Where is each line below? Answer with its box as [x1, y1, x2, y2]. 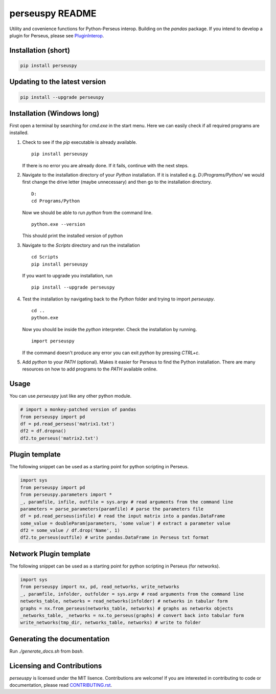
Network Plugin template [9, 549, 90, 558]
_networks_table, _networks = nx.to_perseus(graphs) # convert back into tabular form [20, 612, 244, 618]
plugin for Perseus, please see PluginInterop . [9, 32, 104, 38]
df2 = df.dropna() [20, 428, 66, 434]
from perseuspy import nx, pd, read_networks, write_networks [20, 584, 179, 590]
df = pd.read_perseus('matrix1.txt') [20, 421, 115, 427]
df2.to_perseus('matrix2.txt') [20, 435, 99, 441]
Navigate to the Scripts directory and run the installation [22, 242, 140, 248]
